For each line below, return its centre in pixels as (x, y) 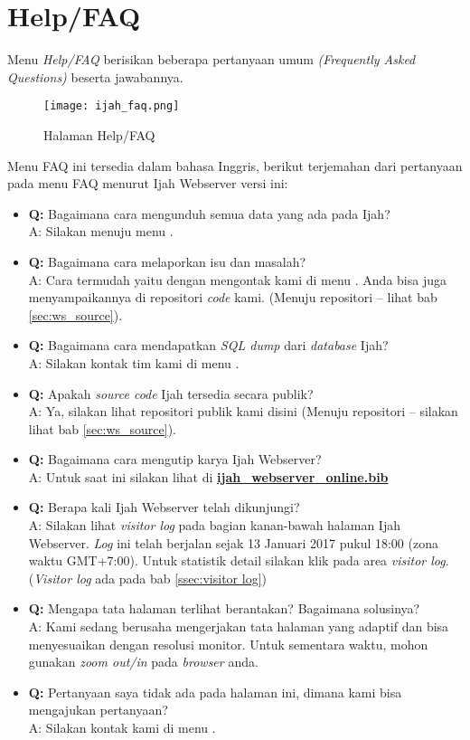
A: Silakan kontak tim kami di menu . (134, 362)
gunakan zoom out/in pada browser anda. (143, 662)
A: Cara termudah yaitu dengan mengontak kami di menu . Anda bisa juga (237, 279)
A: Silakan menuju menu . (101, 231)
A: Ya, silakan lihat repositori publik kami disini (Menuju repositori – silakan (243, 411)
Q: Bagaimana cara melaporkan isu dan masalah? (167, 261)
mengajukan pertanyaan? (98, 710)
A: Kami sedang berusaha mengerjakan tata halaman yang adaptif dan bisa (239, 626)
